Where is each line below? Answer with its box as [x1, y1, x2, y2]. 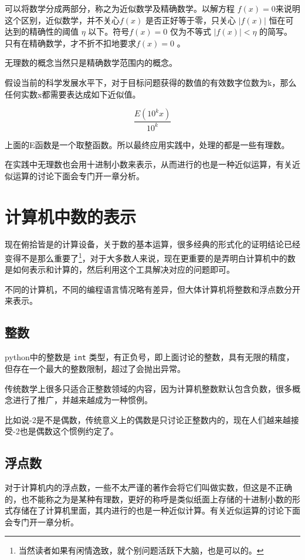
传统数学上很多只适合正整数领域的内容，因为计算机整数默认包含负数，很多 [5, 382, 292, 394]
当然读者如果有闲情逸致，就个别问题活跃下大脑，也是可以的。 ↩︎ [18, 544, 264, 556]
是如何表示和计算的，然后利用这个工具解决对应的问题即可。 [5, 263, 235, 276]
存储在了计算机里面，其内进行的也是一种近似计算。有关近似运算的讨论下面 [12, 504, 300, 517]
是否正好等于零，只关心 [145, 14, 236, 26]
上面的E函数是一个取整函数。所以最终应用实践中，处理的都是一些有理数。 [5, 138, 290, 150]
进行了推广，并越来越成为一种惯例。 [12, 394, 152, 406]
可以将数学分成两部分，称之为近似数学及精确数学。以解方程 [5, 2, 235, 14]
